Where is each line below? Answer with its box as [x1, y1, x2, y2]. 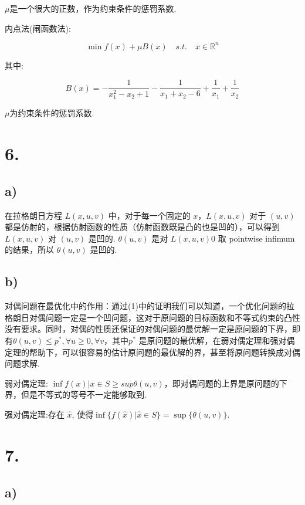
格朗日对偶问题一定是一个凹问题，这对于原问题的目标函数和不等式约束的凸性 [5, 311, 300, 323]
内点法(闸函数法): [5, 22, 71, 34]
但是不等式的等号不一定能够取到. [21, 388, 147, 401]
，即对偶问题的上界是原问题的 [164, 377, 279, 389]
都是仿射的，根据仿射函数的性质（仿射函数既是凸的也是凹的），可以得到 [5, 221, 280, 233]
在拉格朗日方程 [5, 209, 62, 221]
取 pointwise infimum [218, 232, 295, 244]
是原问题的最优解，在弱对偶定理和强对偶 [138, 334, 295, 346]
